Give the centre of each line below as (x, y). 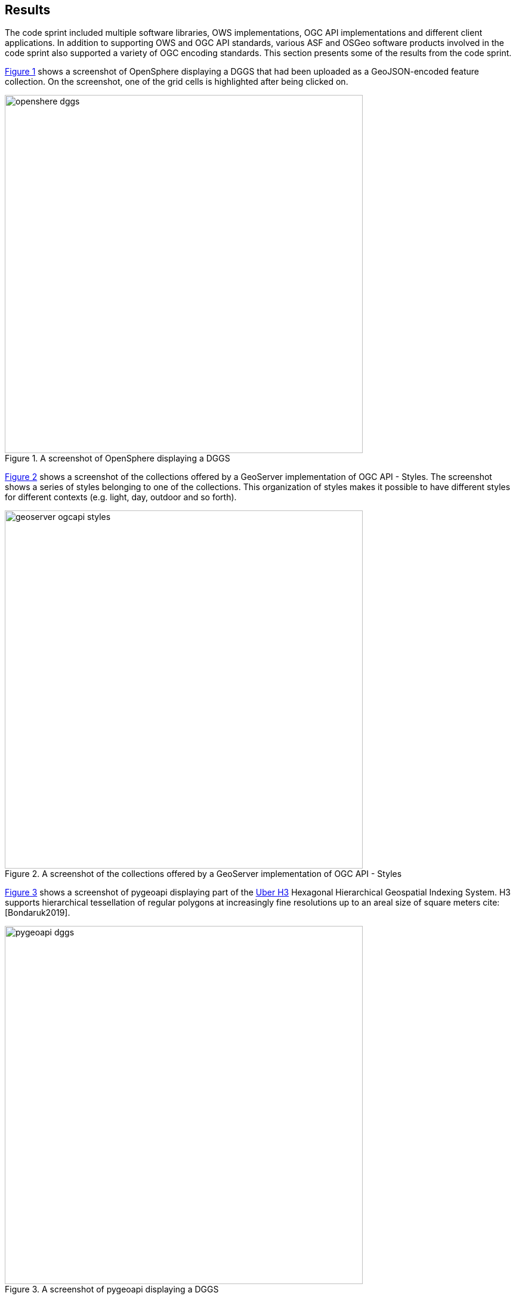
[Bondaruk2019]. (38, 913)
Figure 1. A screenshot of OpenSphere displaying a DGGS (118, 458)
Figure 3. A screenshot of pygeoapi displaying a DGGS (112, 1289)
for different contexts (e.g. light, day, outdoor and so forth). (121, 497)
